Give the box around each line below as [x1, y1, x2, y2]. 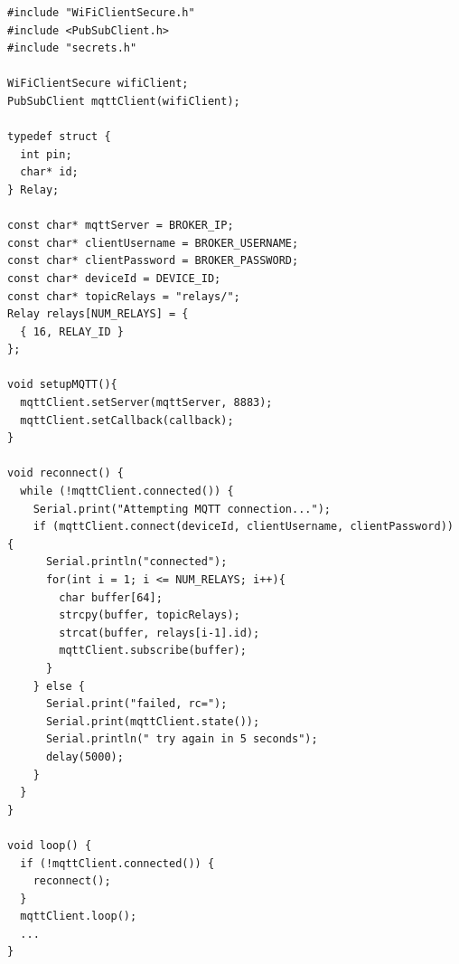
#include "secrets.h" [7, 42, 137, 55]
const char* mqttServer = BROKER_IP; [7, 219, 234, 232]
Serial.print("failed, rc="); [45, 697, 228, 711]
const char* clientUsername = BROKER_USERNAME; [7, 236, 299, 250]
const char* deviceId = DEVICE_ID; [7, 271, 221, 285]
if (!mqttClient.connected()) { [20, 856, 215, 870]
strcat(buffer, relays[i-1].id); [59, 626, 260, 639]
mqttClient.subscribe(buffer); [59, 644, 247, 657]
